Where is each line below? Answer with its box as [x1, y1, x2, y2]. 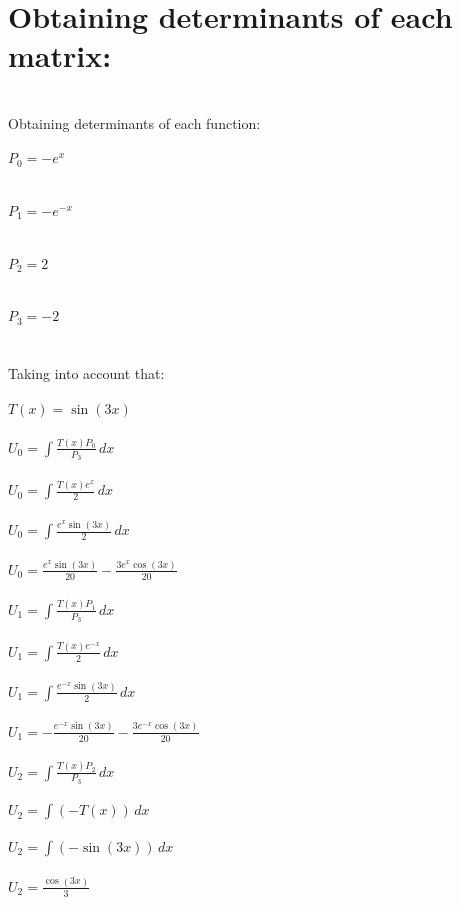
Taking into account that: [8, 362, 165, 383]
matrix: [8, 35, 112, 76]
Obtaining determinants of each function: [8, 112, 261, 133]
